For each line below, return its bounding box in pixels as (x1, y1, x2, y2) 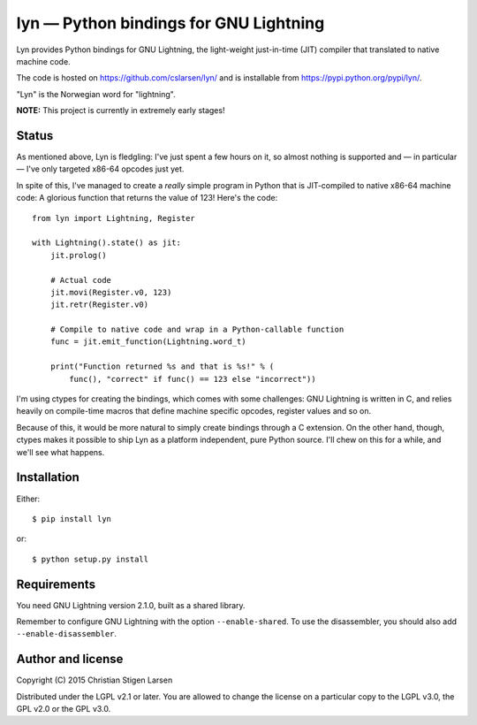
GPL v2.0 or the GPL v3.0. (16, 704, 111, 714)
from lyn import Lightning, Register (32, 213, 196, 223)
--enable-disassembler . (16, 629, 117, 639)
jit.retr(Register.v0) (49, 300, 149, 309)
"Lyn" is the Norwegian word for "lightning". (16, 88, 176, 99)
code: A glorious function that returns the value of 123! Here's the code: (16, 193, 278, 203)
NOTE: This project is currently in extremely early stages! (16, 105, 225, 116)
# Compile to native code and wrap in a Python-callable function (49, 324, 344, 335)
